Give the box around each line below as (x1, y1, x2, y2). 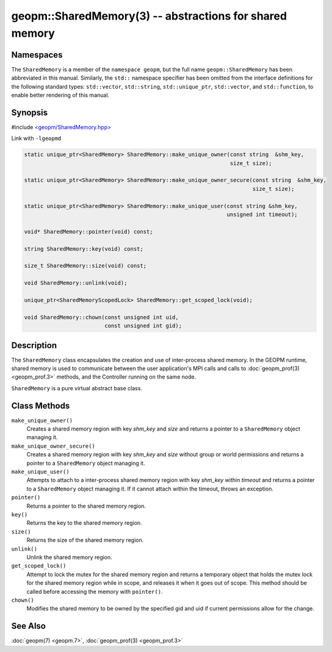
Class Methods (11, 401, 70, 411)
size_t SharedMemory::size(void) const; (24, 262, 146, 269)
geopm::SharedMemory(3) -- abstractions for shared (11, 9, 287, 23)
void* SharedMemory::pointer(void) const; (24, 228, 153, 235)
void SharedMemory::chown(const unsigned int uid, (24, 314, 179, 320)
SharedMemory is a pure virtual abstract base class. (11, 384, 143, 391)
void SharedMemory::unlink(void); (24, 280, 128, 287)
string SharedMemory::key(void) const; (24, 245, 143, 252)
